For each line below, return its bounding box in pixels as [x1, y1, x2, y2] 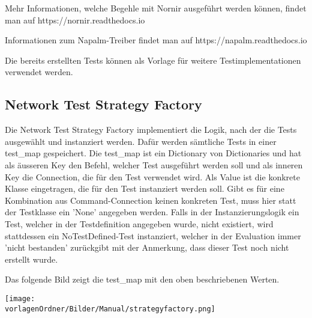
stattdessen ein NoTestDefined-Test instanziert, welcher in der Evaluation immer [5, 229, 301, 242]
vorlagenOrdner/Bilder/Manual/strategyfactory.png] [5, 304, 215, 313]
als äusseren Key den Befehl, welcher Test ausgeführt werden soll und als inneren [5, 158, 303, 171]
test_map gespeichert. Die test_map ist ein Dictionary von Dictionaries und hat [5, 147, 302, 159]
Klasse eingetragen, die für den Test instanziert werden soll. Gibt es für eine [5, 182, 284, 195]
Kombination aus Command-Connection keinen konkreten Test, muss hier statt [5, 194, 296, 206]
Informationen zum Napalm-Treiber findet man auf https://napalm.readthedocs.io [5, 34, 307, 46]
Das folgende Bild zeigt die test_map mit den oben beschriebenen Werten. [5, 273, 280, 286]
